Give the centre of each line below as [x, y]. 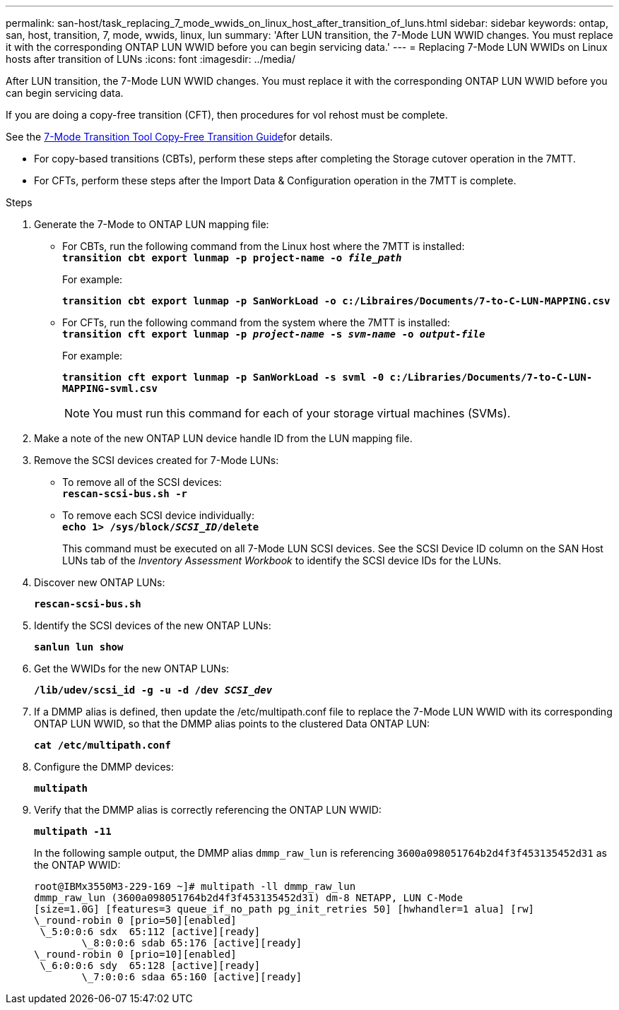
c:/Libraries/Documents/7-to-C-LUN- [491, 377]
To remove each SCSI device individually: [158, 515]
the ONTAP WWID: [77, 865]
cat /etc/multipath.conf [102, 745]
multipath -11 [73, 831]
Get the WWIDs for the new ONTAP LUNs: [132, 669]
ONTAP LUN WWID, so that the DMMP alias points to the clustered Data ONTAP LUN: [232, 724]
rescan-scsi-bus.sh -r [125, 494]
